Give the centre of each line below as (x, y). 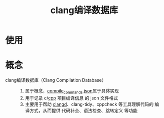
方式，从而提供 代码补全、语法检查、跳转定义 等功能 (84, 110)
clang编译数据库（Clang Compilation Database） (56, 80)
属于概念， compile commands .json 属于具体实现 (72, 91)
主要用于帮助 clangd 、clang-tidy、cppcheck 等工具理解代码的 (89, 104)
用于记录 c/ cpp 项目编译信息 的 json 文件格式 (71, 98)
